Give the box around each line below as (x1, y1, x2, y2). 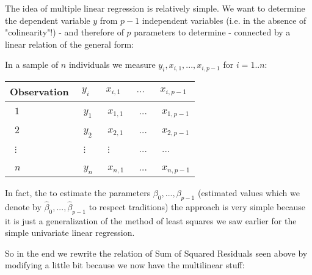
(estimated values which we (197, 186, 300, 199)
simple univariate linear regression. (5, 226, 135, 239)
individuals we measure (68, 58, 156, 71)
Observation (10, 84, 69, 99)
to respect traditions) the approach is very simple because (89, 200, 306, 213)
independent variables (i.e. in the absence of (142, 13, 307, 26)
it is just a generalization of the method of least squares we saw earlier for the (5, 214, 297, 227)
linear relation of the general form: (5, 37, 134, 50)
